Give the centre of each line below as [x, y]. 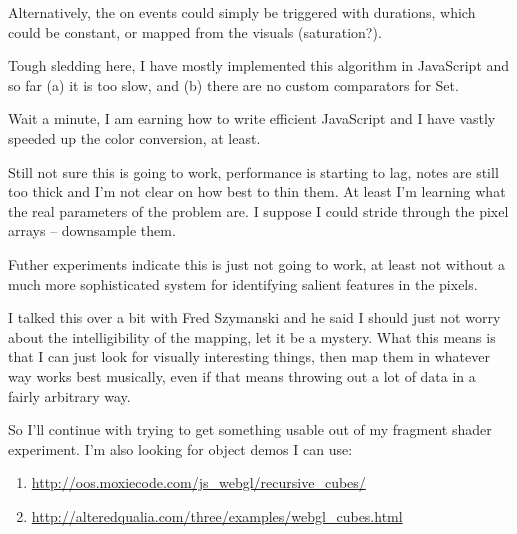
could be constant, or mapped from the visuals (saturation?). [195, 31]
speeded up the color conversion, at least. [134, 137]
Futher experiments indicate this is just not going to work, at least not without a [256, 263]
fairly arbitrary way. [69, 395]
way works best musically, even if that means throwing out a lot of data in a [242, 375]
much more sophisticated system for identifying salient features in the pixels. [243, 283]
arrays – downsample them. [92, 230]
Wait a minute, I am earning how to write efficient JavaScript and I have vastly [252, 118]
